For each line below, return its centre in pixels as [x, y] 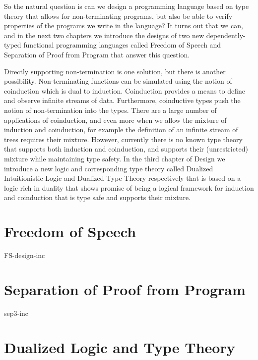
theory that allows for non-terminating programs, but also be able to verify [118, 16]
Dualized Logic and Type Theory [120, 347]
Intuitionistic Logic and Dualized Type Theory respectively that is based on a [123, 178]
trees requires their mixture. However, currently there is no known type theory [123, 139]
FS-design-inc [25, 255]
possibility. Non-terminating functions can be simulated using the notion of [118, 81]
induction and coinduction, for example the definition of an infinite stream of [121, 129]
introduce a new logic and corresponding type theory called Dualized [109, 168]
